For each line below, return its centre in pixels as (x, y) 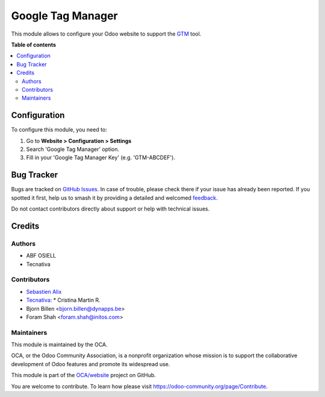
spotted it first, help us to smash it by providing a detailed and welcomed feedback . (114, 198)
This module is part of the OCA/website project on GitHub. (84, 375)
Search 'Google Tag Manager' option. (73, 149)
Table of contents (34, 45)
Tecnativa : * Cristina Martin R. (63, 300)
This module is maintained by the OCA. (59, 345)
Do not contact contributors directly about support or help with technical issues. (110, 209)
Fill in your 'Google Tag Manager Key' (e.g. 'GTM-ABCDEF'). (101, 157)
